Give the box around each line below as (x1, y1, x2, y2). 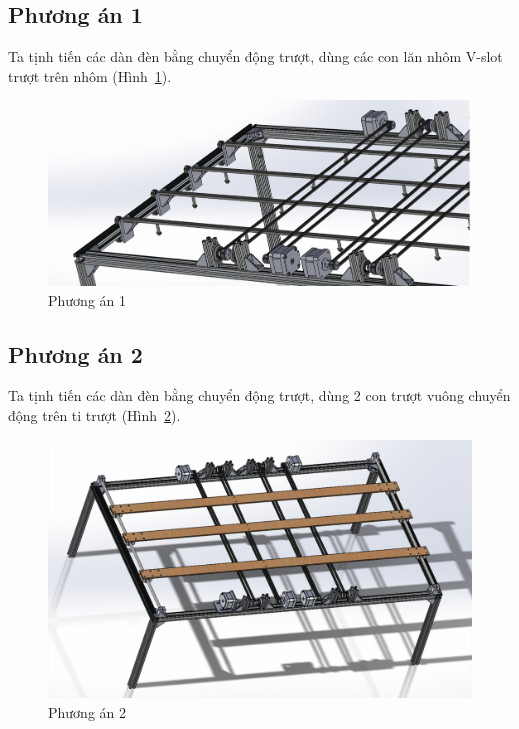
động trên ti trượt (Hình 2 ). (8, 405, 181, 426)
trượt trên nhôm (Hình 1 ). (8, 65, 172, 86)
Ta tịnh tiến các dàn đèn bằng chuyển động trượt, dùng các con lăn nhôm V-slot (8, 46, 503, 67)
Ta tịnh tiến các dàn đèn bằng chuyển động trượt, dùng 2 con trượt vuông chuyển (8, 385, 511, 406)
